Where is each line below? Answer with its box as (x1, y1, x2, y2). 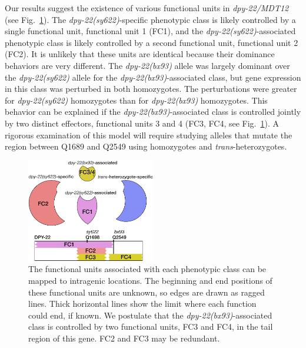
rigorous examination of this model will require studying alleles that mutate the (5, 128, 292, 141)
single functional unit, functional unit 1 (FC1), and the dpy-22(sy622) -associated (5, 25, 296, 37)
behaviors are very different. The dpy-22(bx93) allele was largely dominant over (5, 59, 290, 71)
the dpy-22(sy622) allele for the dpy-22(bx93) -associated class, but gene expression (5, 71, 301, 83)
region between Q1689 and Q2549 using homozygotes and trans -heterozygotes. (5, 140, 287, 153)
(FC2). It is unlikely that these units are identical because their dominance (5, 48, 275, 60)
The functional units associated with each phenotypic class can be (28, 263, 267, 275)
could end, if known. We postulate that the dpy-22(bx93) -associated (28, 309, 272, 321)
